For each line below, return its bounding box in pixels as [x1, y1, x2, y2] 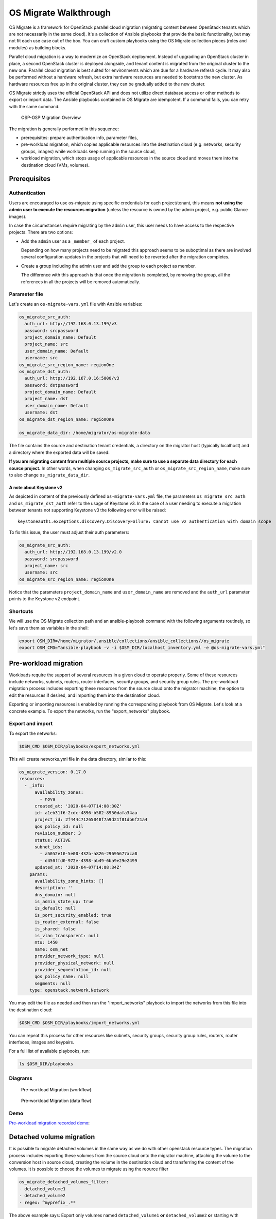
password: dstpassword [24, 382, 79, 388]
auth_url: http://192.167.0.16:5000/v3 [24, 375, 120, 381]
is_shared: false [34, 926, 76, 931]
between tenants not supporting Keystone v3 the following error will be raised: [9, 507, 166, 513]
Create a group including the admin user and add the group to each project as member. [21, 263, 196, 269]
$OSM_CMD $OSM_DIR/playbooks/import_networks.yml [19, 1020, 140, 1025]
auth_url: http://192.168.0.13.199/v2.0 [24, 549, 122, 555]
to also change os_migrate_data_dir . [9, 472, 90, 478]
